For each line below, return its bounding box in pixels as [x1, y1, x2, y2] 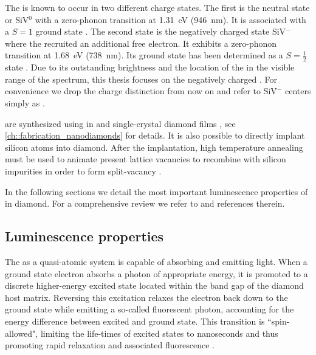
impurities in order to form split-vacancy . [5, 164, 162, 177]
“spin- [267, 314, 290, 327]
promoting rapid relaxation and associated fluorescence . [5, 339, 215, 351]
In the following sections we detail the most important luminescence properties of [5, 185, 308, 198]
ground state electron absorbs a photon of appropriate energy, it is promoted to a [5, 267, 308, 280]
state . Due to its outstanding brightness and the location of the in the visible [5, 61, 295, 74]
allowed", [5, 326, 38, 339]
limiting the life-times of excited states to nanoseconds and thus [40, 326, 278, 339]
